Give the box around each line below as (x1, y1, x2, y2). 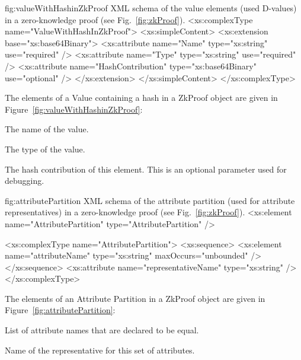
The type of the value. (5, 142, 85, 155)
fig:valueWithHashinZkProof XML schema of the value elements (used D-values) (5, 2, 297, 14)
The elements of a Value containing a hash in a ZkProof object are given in (5, 91, 278, 104)
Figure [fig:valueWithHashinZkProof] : (5, 103, 143, 115)
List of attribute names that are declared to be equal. (5, 324, 199, 336)
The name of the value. (5, 123, 89, 135)
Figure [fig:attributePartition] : (5, 304, 116, 316)
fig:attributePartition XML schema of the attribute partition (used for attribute (5, 194, 295, 206)
